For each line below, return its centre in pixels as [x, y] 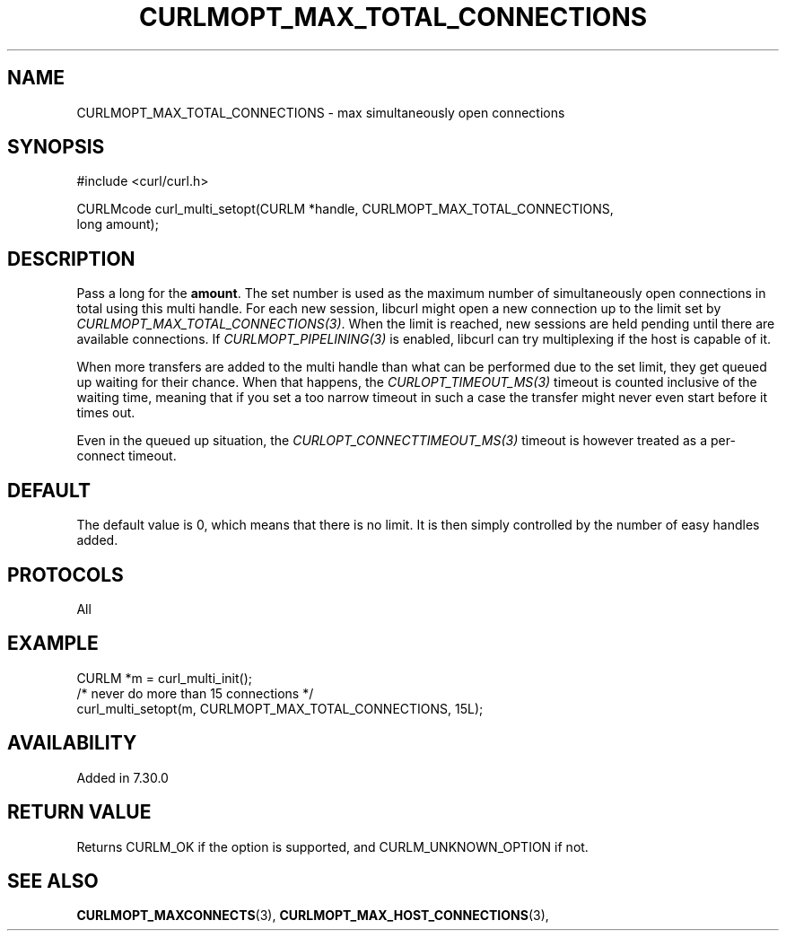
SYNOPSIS [56, 147]
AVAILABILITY [72, 743]
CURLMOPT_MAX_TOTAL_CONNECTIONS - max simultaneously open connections [321, 112]
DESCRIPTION [71, 259]
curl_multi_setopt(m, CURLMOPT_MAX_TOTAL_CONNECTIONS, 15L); [280, 708]
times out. [106, 413]
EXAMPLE [53, 644]
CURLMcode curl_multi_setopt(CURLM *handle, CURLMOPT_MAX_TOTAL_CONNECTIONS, [345, 209]
